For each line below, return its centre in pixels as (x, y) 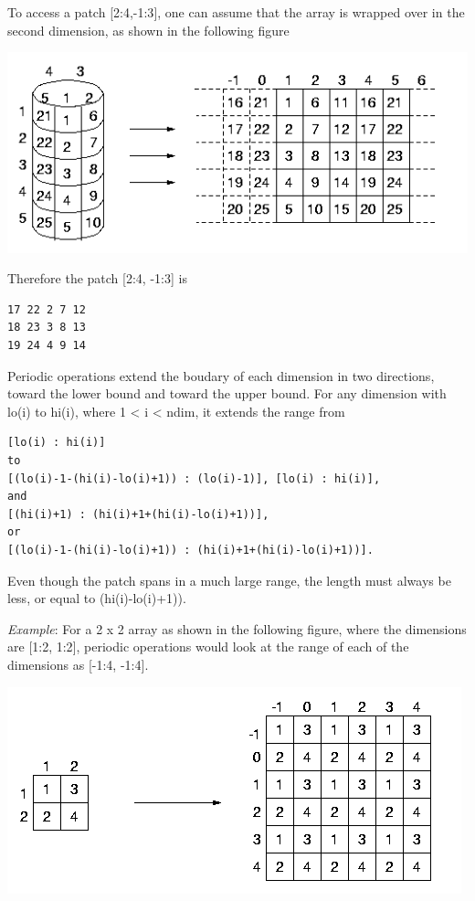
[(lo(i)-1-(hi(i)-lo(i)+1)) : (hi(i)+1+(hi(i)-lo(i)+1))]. (190, 550)
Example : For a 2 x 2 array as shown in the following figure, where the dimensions (237, 628)
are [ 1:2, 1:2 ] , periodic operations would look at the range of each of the (208, 647)
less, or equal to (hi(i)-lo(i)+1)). (97, 598)
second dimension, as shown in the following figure (148, 30)
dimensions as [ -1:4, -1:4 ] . (78, 664)
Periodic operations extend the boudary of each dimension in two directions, (221, 375)
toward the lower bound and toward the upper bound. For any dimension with (227, 393)
